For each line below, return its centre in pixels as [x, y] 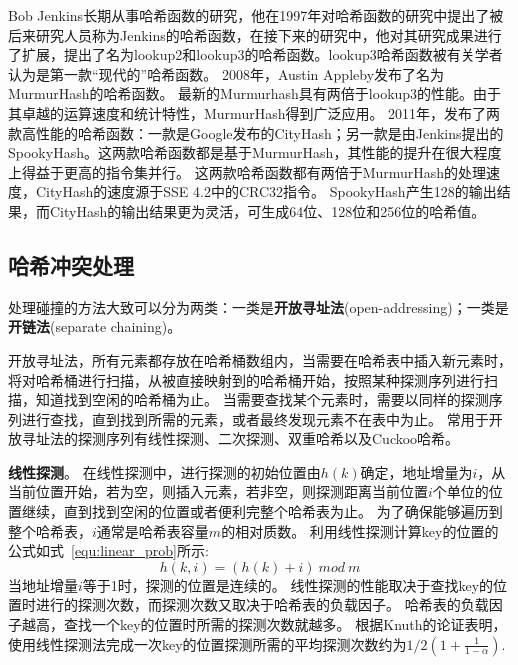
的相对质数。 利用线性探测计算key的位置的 [360, 530]
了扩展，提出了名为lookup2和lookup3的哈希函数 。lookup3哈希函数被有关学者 [255, 54]
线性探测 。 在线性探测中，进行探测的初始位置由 [164, 471]
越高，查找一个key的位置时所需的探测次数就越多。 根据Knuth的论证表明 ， [264, 624]
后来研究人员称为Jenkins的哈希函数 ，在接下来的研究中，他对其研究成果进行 [255, 34]
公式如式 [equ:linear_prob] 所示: [108, 550]
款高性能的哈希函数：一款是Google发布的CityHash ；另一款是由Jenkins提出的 [256, 132]
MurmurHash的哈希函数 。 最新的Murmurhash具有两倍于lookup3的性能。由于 [255, 93]
